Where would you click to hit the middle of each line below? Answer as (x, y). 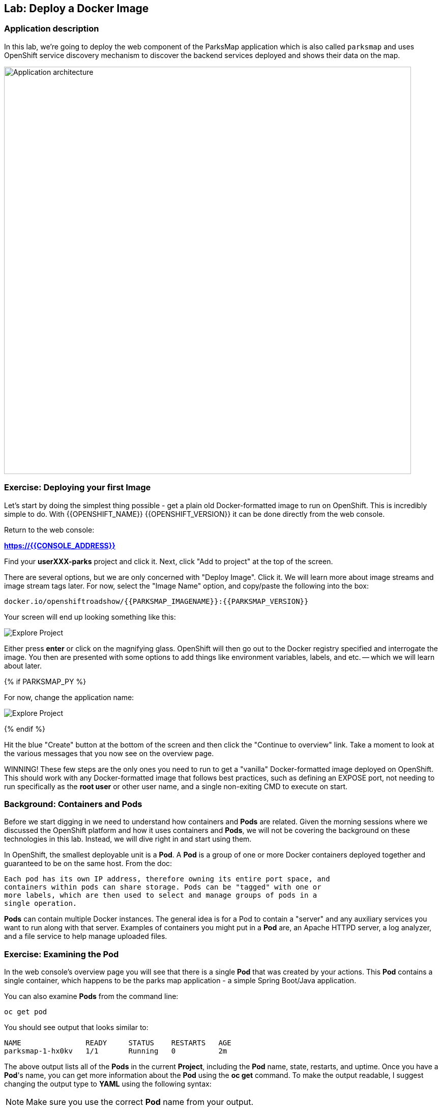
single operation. (41, 904)
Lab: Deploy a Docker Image (77, 8)
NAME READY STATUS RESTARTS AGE (118, 1043)
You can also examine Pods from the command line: (91, 996)
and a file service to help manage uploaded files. (86, 936)
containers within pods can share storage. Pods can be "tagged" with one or (163, 887)
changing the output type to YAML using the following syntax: (108, 1084)
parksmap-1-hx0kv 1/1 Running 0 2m (116, 1051)
